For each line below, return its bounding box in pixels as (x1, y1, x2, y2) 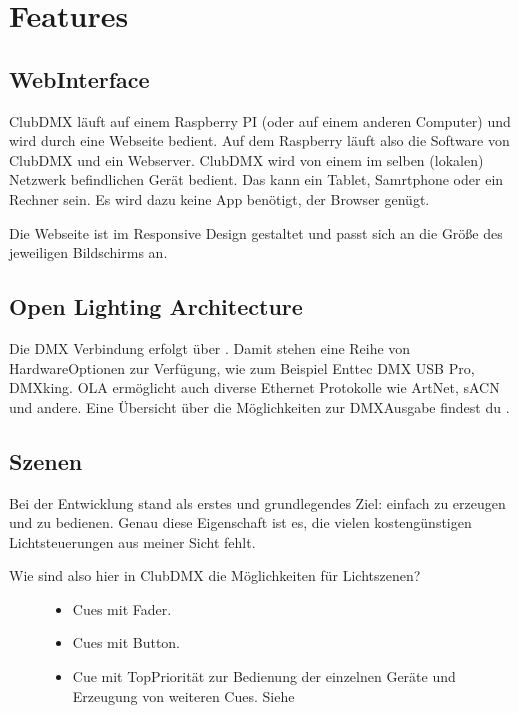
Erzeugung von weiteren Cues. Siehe (72, 685, 295, 706)
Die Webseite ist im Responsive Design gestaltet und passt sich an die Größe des (9, 222, 503, 243)
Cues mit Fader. (72, 598, 172, 619)
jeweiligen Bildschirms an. (9, 242, 168, 263)
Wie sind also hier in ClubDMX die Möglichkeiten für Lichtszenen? (9, 565, 421, 586)
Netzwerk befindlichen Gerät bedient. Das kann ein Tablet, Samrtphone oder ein (9, 169, 504, 190)
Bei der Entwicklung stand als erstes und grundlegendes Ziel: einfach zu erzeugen (9, 492, 506, 513)
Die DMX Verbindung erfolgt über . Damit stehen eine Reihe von (9, 337, 411, 358)
